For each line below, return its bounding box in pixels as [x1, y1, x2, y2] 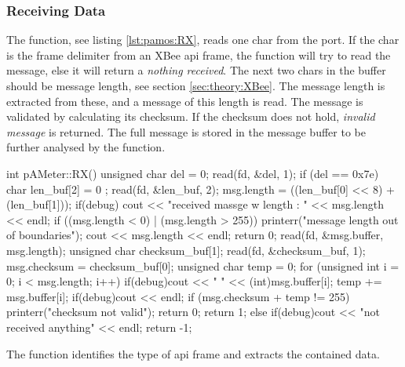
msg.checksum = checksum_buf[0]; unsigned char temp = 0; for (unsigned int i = [6, 257, 400, 274]
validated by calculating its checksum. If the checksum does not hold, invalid [6, 108, 375, 125]
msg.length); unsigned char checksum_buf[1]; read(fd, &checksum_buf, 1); [6, 242, 366, 258]
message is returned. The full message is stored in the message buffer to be [6, 123, 366, 140]
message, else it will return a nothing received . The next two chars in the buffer [6, 62, 386, 78]
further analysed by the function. [6, 139, 166, 155]
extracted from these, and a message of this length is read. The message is [6, 93, 363, 109]
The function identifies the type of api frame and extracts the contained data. [6, 345, 380, 362]
